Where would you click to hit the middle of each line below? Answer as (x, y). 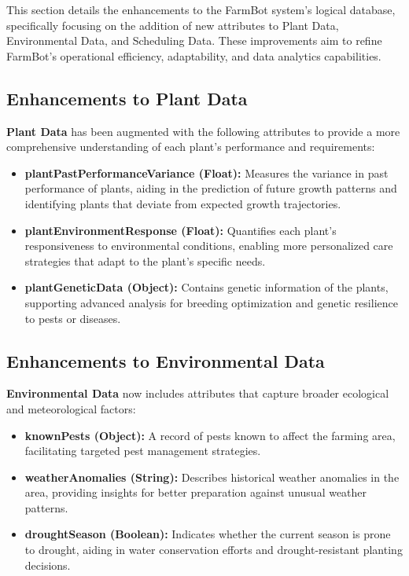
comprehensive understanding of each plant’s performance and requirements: (191, 147)
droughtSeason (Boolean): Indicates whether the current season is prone (208, 534)
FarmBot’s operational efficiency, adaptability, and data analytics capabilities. (194, 55)
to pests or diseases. (73, 318)
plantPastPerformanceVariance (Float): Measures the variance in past (206, 172)
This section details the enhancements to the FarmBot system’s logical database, (201, 9)
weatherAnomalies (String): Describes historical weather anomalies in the (212, 477)
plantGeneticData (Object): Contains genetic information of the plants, (206, 287)
